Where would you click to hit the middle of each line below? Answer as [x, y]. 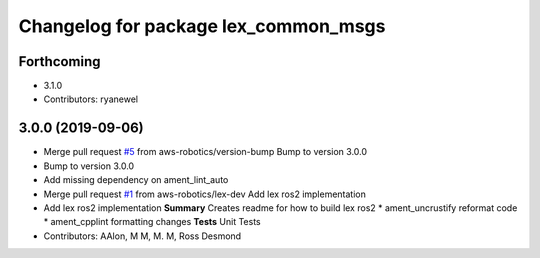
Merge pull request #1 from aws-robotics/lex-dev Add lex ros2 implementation [205, 194]
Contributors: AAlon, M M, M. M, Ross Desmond [142, 236]
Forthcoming [59, 61]
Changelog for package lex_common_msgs [202, 26]
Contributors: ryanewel [91, 99]
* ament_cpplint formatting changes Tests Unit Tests [152, 222]
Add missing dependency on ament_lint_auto [136, 180]
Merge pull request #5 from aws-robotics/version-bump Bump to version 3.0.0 [205, 152]
